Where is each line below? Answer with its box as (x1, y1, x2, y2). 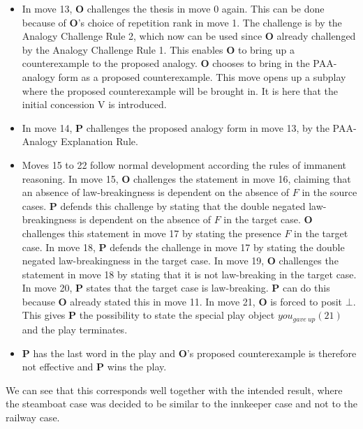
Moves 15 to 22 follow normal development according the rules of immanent (22, 157, 346, 172)
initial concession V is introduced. (22, 97, 167, 112)
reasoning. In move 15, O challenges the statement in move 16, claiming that (22, 171, 351, 186)
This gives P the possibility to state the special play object (22, 308, 275, 322)
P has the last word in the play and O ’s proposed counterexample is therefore (22, 345, 357, 360)
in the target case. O (223, 212, 313, 227)
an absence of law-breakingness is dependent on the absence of (22, 185, 290, 200)
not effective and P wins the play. (22, 359, 167, 374)
